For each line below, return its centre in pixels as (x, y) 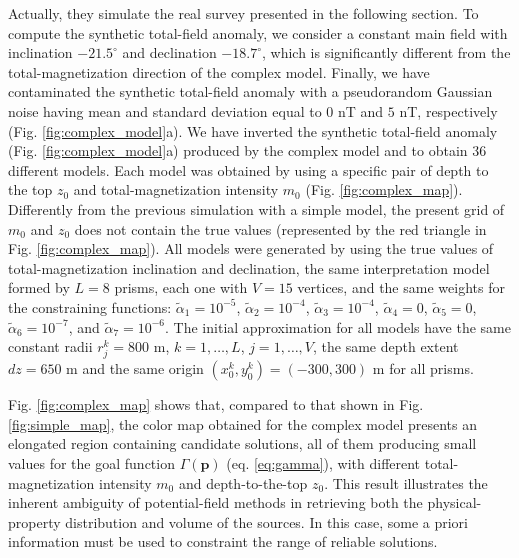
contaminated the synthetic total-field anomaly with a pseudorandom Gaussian (250, 91)
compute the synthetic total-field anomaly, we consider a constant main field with (258, 32)
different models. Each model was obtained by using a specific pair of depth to (248, 169)
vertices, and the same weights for (401, 287)
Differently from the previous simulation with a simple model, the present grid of (256, 208)
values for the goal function (91, 463)
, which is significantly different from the (386, 52)
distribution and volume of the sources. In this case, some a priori (266, 521)
